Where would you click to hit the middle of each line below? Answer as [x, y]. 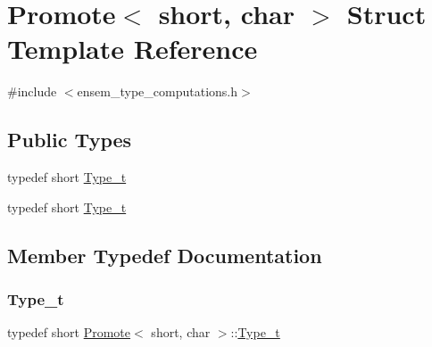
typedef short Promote [69, 332]
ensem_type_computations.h [157, 91]
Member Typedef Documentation [165, 255]
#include [32, 91]
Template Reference [133, 49]
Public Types [70, 140]
